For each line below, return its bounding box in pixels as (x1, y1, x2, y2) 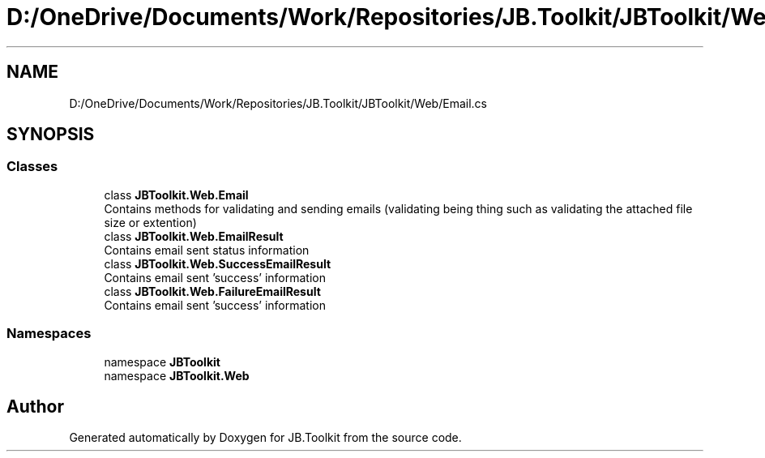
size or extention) (104, 215, 197, 229)
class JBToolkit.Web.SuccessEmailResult (104, 256, 331, 271)
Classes (6, 158, 58, 175)
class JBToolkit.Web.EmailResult (104, 229, 284, 243)
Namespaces (6, 325, 92, 342)
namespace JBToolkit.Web (104, 368, 250, 383)
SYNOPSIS (6, 124, 95, 145)
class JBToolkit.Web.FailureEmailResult (104, 284, 321, 298)
